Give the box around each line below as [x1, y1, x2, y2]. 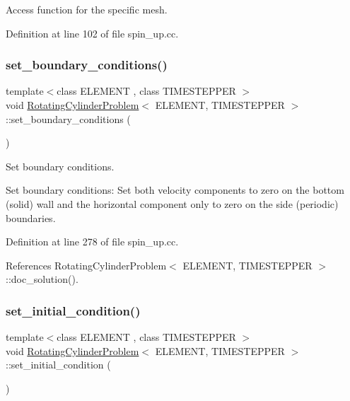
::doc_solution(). [6, 272, 78, 286]
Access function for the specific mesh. [6, 2, 168, 16]
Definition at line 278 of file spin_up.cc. [6, 234, 179, 249]
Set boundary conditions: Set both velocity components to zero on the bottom [6, 182, 344, 197]
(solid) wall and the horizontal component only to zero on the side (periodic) [6, 196, 339, 211]
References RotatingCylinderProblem [6, 257, 167, 272]
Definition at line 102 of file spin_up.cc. [6, 25, 179, 40]
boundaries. [6, 210, 56, 225]
